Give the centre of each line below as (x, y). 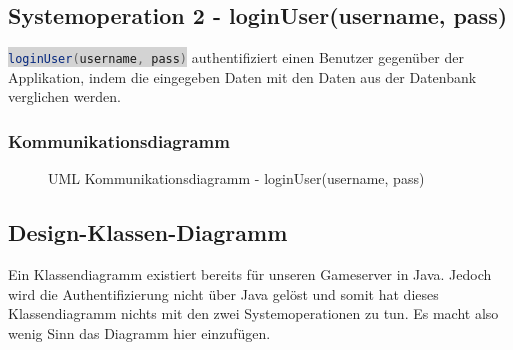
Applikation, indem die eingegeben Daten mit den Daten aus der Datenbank (242, 76)
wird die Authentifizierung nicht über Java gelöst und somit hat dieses (223, 293)
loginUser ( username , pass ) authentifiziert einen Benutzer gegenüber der (236, 57)
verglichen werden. (64, 96)
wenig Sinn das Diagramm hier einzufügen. (139, 332)
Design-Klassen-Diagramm (148, 232)
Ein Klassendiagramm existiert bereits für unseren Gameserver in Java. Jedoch (250, 274)
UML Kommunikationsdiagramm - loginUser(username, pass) (236, 178)
